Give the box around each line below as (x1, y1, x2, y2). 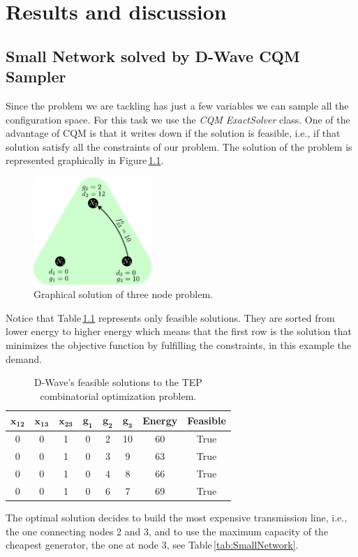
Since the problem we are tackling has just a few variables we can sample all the (6, 98, 349, 112)
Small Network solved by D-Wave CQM (6, 45, 300, 66)
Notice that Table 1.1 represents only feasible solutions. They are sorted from (6, 310, 335, 325)
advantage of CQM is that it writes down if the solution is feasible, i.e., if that (6, 126, 341, 140)
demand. (6, 351, 43, 366)
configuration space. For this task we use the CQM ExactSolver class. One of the (6, 112, 350, 126)
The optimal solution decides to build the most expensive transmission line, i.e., (6, 510, 348, 524)
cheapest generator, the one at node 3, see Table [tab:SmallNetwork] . (6, 537, 299, 552)
